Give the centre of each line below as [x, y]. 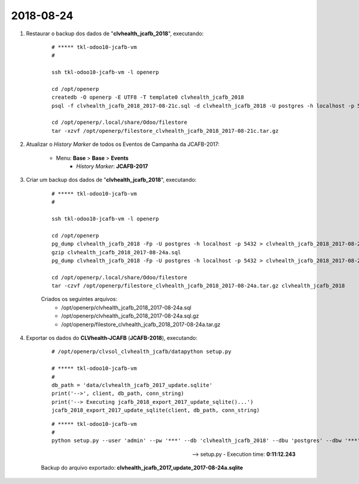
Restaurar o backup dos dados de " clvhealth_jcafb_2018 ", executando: [115, 34]
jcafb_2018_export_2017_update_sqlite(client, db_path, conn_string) [156, 410]
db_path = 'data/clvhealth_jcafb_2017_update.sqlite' [132, 385]
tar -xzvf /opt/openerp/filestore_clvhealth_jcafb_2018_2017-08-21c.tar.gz [165, 131]
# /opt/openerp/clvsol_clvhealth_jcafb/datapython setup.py [142, 352]
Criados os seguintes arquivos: [79, 299]
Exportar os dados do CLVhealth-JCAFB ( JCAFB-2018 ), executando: [112, 338]
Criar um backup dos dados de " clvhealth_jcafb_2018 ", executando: [111, 180]
